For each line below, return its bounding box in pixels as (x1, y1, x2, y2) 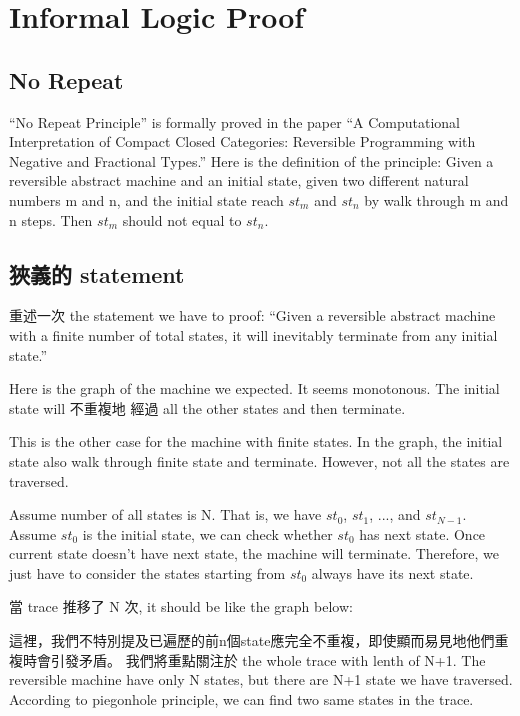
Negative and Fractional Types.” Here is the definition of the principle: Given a (9, 150, 494, 171)
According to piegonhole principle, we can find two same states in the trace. (9, 688, 474, 709)
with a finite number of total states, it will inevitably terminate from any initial (9, 324, 498, 345)
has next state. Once (359, 523, 486, 544)
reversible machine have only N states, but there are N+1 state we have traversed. (9, 669, 513, 690)
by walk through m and (364, 189, 509, 210)
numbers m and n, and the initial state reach (9, 189, 284, 210)
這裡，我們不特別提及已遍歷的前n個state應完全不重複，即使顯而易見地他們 (9, 630, 495, 651)
